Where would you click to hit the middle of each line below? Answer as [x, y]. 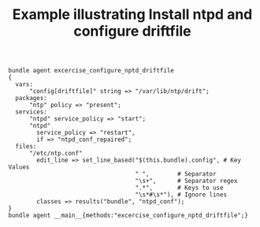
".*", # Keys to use [179, 188]
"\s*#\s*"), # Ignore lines [181, 195]
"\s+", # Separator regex [186, 181]
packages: [31, 99]
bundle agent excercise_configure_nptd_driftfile [91, 71]
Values [19, 167]
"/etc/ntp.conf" [56, 154]
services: [31, 112]
